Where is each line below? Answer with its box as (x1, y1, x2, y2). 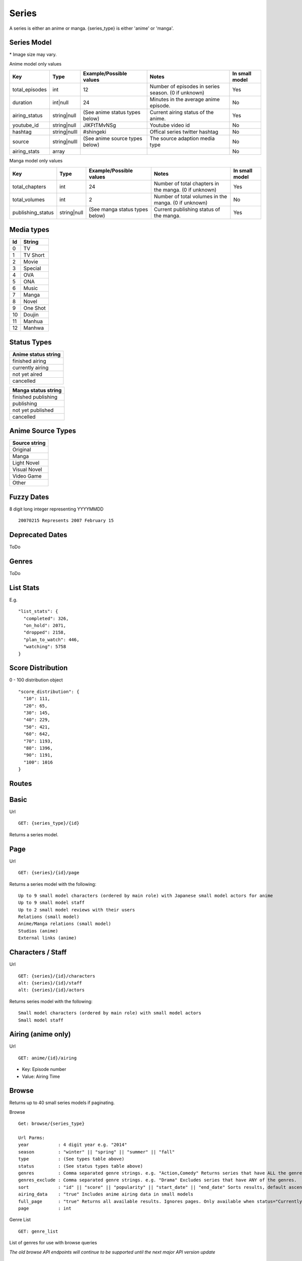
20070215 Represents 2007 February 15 (18, 518, 114, 524)
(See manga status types (89, 206, 148, 213)
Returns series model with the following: (9, 998, 93, 1004)
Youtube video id (149, 122, 190, 129)
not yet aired (12, 371, 42, 378)
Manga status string (12, 386, 62, 393)
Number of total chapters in (154, 180, 219, 187)
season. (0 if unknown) (149, 89, 205, 96)
